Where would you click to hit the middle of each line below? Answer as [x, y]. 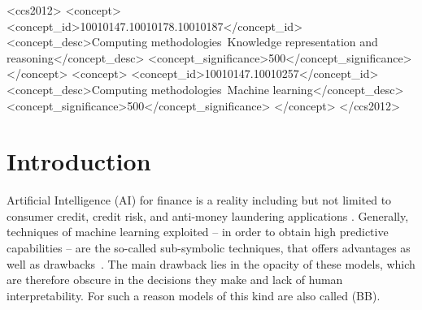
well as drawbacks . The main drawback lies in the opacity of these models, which [211, 263]
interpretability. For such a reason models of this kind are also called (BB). [194, 295]
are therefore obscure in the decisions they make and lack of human [175, 280]
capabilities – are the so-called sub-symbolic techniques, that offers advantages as [209, 248]
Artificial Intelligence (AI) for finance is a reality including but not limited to [199, 200]
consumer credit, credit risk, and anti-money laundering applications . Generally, [208, 215]
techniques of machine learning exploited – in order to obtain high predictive [198, 232]
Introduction [79, 161]
